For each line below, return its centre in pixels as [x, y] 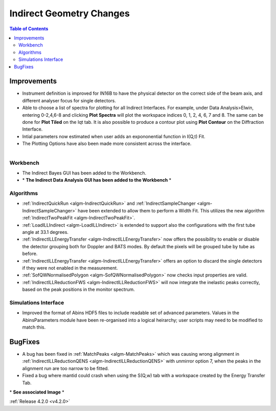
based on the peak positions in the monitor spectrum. [78, 290]
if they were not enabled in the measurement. [70, 268]
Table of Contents [29, 29]
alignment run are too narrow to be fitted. [66, 368]
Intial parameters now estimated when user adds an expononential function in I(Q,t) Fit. [114, 136]
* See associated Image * [37, 392]
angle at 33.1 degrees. [45, 232]
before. [30, 254]
